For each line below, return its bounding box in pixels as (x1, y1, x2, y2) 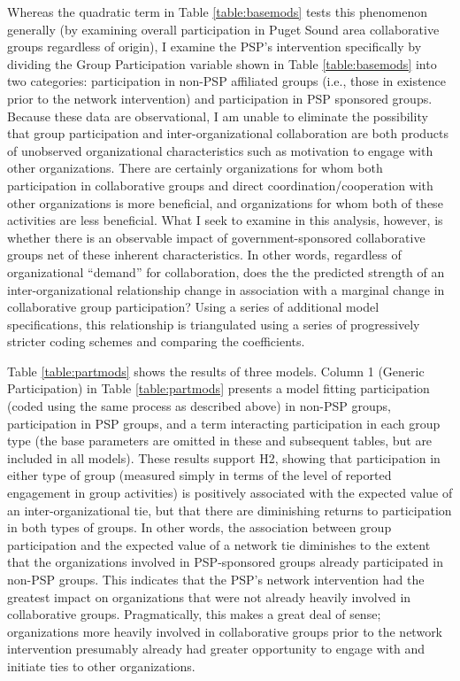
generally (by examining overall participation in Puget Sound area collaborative (7, 19, 440, 38)
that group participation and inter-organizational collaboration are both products (7, 124, 449, 143)
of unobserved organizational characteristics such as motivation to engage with (7, 141, 433, 159)
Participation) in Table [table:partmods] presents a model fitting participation (7, 379, 430, 398)
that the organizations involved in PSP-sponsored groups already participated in (7, 553, 443, 571)
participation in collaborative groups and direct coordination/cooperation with (7, 175, 433, 194)
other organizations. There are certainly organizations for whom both (7, 159, 383, 177)
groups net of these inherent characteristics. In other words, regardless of (7, 245, 402, 264)
